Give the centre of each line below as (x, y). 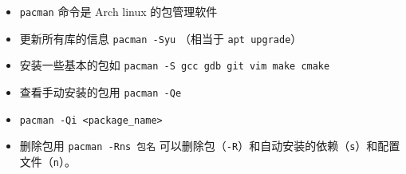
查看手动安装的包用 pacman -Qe (101, 91)
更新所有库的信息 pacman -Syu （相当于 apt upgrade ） (161, 38)
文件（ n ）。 (47, 161)
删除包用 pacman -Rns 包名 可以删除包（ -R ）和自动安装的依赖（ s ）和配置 (210, 146)
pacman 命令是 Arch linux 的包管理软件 (118, 11)
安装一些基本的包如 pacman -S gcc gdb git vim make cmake (175, 65)
